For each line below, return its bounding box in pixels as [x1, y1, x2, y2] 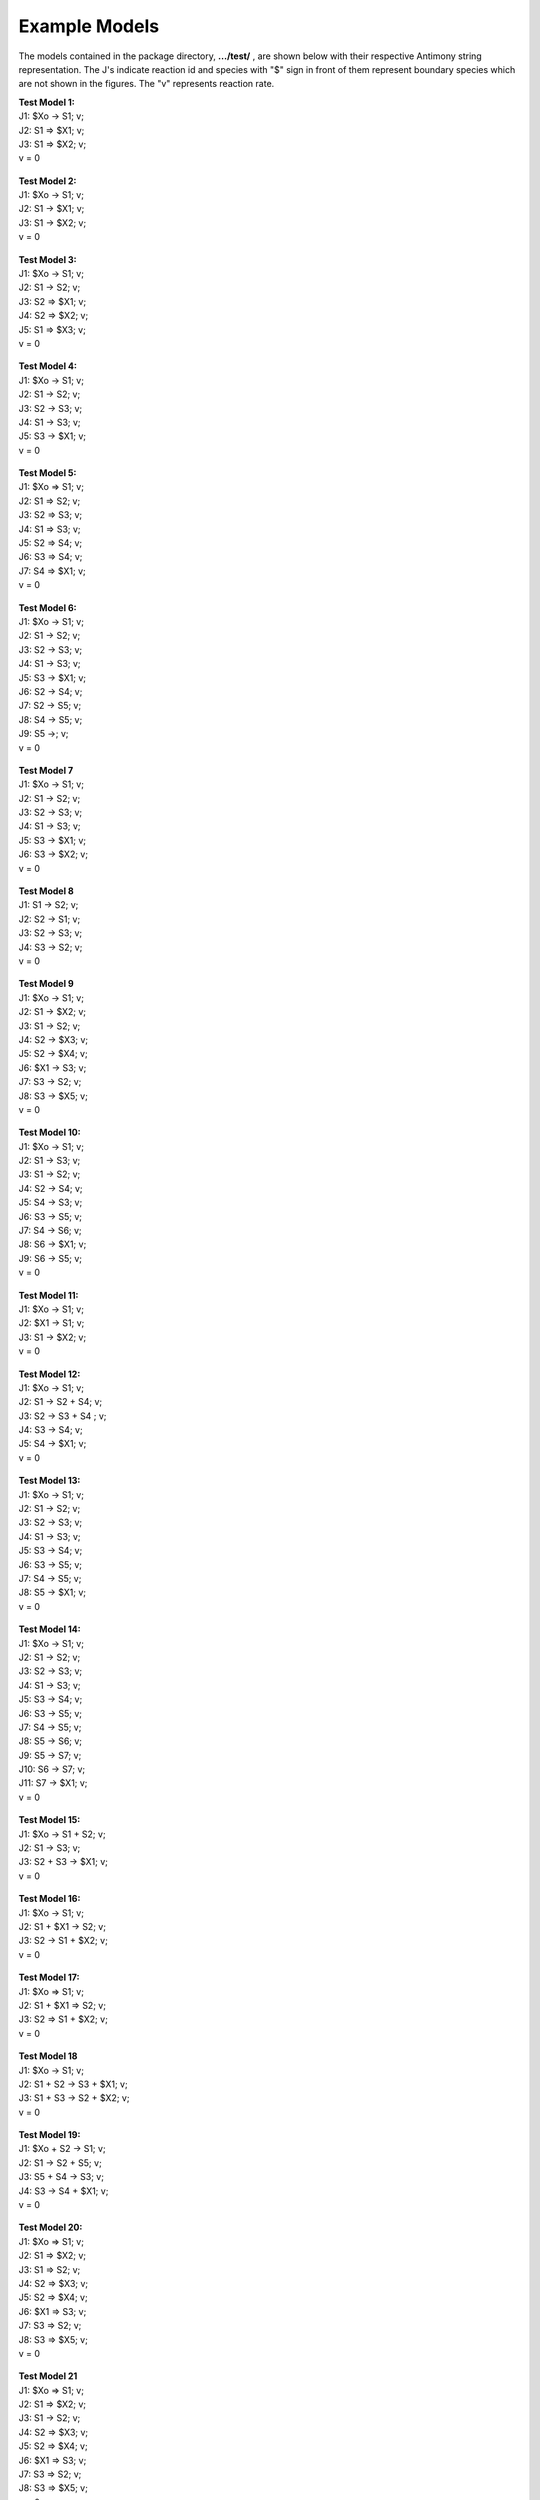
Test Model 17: [18, 1971, 80, 1984]
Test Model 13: [18, 1475, 81, 1487]
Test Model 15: [18, 1814, 81, 1826]
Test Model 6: [18, 601, 77, 614]
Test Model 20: [18, 2221, 83, 2234]
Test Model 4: [18, 360, 77, 372]
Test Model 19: [18, 2129, 81, 2141]
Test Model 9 [18, 978, 74, 990]
